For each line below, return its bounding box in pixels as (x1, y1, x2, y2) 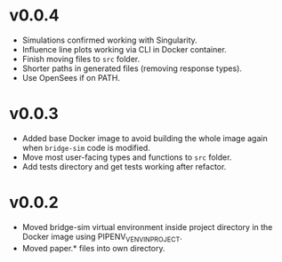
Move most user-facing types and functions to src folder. (21, 152, 232, 163)
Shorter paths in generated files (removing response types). (21, 63, 243, 74)
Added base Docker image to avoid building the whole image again (21, 132, 269, 143)
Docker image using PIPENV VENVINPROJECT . (21, 231, 182, 244)
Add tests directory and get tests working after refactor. (21, 161, 227, 171)
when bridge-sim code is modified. (21, 142, 151, 153)
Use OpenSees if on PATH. (21, 72, 121, 83)
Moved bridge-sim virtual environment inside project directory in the (21, 221, 273, 232)
